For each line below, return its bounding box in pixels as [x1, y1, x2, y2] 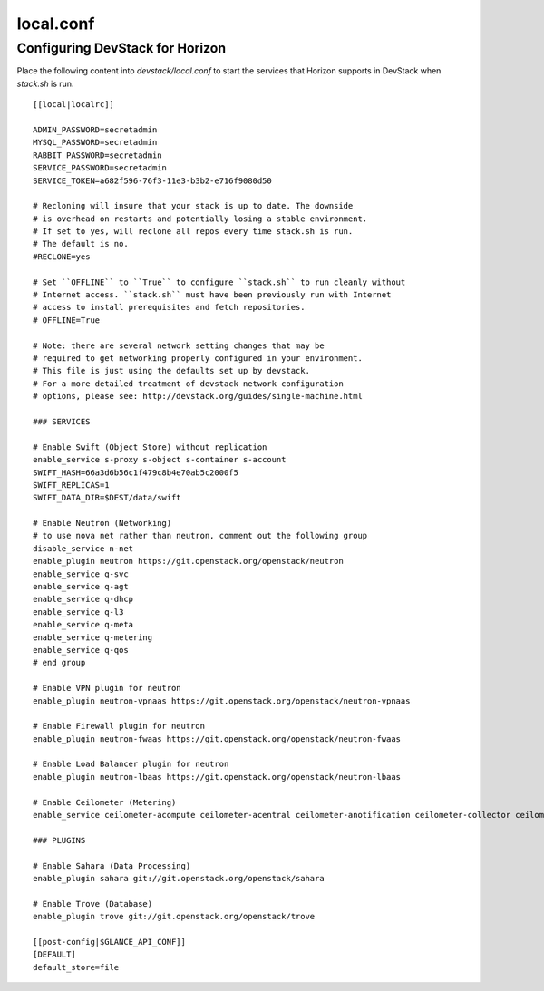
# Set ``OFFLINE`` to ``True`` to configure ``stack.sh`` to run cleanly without [33, 277, 406, 287]
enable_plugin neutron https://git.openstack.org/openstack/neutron [33, 556, 344, 567]
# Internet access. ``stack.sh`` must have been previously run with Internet [33, 290, 392, 300]
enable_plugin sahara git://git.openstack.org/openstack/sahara [33, 873, 325, 883]
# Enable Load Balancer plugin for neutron [33, 759, 229, 770]
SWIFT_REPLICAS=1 [33, 480, 110, 490]
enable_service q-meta [33, 619, 134, 630]
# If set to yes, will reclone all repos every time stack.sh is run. [33, 227, 354, 237]
